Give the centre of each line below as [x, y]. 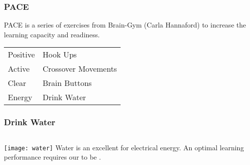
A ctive [19, 69]
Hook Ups [60, 55]
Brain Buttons [67, 83]
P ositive [21, 55]
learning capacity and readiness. [52, 34]
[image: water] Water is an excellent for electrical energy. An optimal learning [124, 147]
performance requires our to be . [52, 157]
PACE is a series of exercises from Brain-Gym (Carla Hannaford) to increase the [125, 25]
